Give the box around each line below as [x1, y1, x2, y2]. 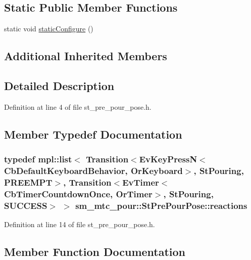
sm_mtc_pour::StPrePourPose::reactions [75, 199, 247, 211]
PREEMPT [4, 176, 53, 188]
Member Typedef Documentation [4, 126, 182, 142]
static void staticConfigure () [4, 23, 93, 34]
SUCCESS [4, 199, 47, 211]
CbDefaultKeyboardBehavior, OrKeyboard [4, 164, 183, 177]
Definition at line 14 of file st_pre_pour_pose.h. [4, 219, 155, 230]
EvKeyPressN [139, 153, 197, 165]
